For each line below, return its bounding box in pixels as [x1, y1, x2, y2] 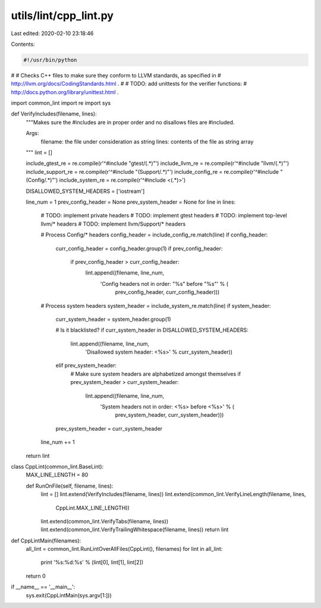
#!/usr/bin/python [23, 57, 77, 63]
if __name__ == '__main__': [11, 584, 75, 591]
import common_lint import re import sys [11, 99, 111, 107]
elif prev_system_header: [55, 362, 117, 369]
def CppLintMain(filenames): [11, 537, 81, 544]
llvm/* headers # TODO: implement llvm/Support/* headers [40, 220, 186, 227]
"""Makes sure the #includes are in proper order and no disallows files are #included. [26, 119, 235, 126]
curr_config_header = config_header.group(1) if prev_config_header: [55, 245, 223, 252]
